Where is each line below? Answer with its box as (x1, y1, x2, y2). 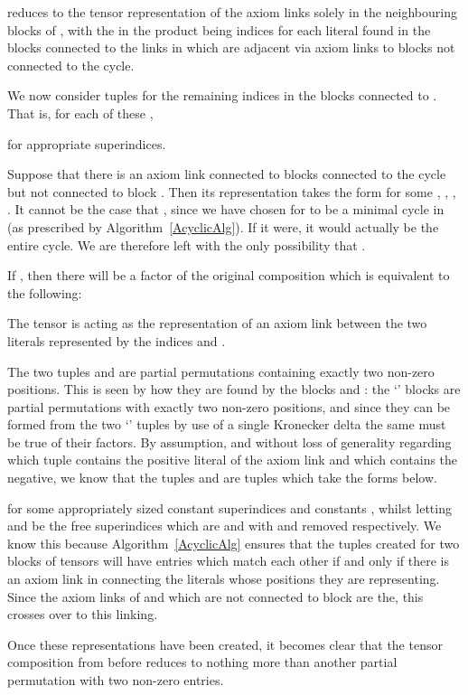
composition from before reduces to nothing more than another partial (7, 653, 398, 672)
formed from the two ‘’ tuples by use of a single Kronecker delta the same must (7, 415, 446, 434)
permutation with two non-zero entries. (7, 671, 224, 689)
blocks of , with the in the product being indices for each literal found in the (7, 20, 431, 39)
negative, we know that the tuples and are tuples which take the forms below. (7, 468, 437, 487)
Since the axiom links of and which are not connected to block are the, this (7, 587, 424, 606)
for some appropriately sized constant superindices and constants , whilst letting (7, 498, 452, 517)
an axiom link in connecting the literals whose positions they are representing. (7, 569, 440, 588)
